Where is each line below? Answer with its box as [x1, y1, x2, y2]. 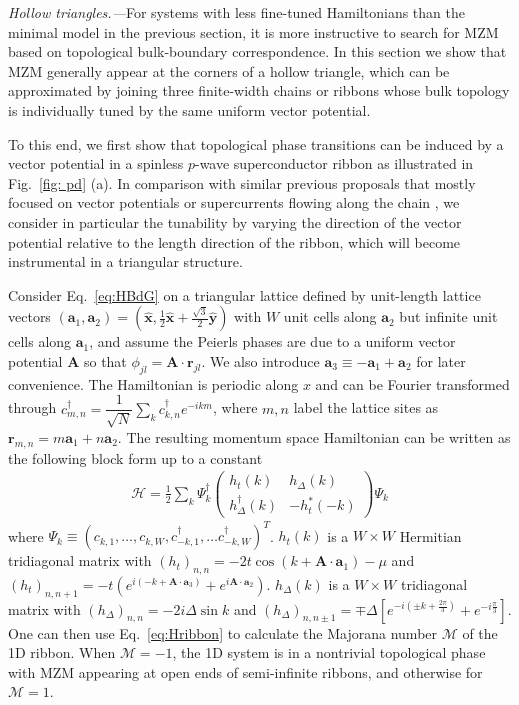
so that [83, 350, 127, 371]
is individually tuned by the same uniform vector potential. [8, 99, 371, 120]
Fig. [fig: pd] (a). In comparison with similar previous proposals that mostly [8, 172, 476, 193]
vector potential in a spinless [8, 153, 184, 174]
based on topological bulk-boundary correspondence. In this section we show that [8, 41, 507, 62]
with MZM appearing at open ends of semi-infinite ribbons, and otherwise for [8, 661, 483, 682]
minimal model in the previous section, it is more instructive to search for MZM [8, 21, 499, 42]
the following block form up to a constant [8, 447, 263, 468]
